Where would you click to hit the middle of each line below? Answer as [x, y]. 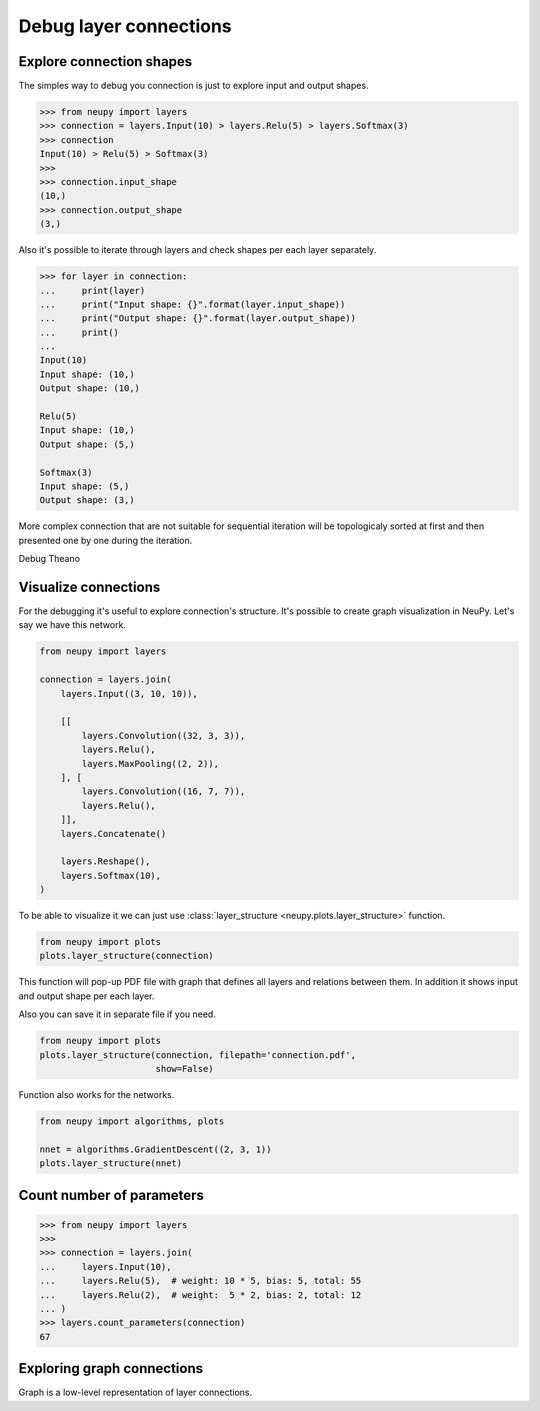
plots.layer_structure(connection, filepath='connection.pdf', [198, 1054]
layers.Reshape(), [105, 861]
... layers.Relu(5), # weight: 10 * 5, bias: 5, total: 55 [200, 1281]
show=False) [184, 1068]
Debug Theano [49, 559]
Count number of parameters [111, 1195]
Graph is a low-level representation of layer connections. [135, 1392]
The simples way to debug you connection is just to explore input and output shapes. [193, 86]
